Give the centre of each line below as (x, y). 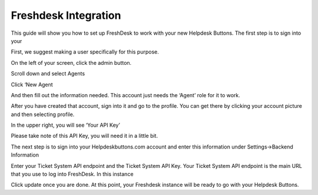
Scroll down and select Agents (48, 74)
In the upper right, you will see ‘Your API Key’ (65, 125)
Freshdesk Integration (66, 15)
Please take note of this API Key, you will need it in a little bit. (85, 136)
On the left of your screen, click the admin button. (71, 62)
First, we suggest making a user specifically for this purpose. (85, 52)
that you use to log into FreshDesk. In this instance (72, 174)
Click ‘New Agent (32, 84)
